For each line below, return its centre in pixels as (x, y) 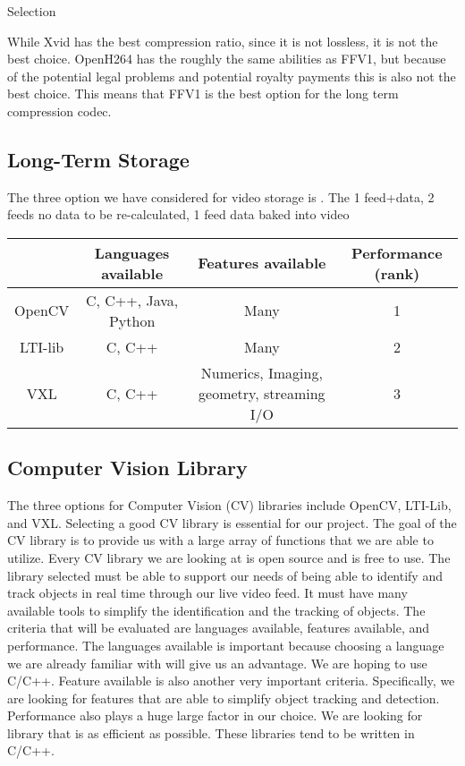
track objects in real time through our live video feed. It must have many (207, 593)
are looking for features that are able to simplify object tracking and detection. (224, 698)
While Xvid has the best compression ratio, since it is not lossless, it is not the (223, 41)
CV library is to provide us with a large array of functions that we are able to (220, 540)
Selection (32, 11)
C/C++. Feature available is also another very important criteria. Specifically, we (231, 681)
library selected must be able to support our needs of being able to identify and (225, 575)
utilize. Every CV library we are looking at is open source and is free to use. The (229, 557)
